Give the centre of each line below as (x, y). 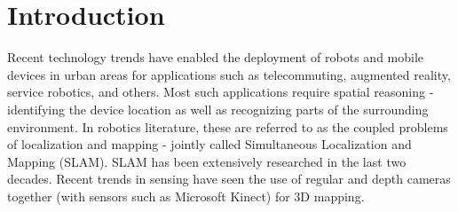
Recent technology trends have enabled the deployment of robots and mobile (216, 57)
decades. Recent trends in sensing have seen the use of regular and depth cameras (229, 179)
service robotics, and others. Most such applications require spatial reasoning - (221, 92)
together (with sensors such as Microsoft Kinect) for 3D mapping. (186, 196)
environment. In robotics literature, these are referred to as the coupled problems (228, 126)
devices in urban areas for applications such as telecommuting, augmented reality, (229, 74)
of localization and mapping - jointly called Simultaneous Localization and (209, 144)
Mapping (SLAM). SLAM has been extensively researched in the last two (207, 161)
